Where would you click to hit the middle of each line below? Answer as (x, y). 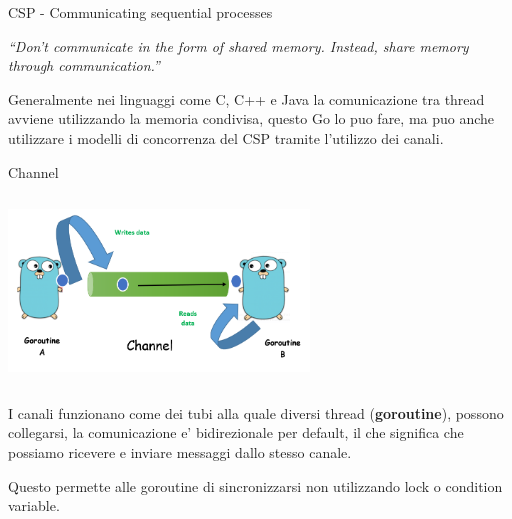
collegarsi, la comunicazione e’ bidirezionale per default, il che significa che (236, 432)
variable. (34, 505)
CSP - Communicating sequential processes (140, 12)
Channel (33, 171)
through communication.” (84, 65)
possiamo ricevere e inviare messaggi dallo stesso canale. (180, 451)
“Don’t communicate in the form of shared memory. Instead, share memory (238, 45)
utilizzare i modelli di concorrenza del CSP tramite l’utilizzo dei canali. (226, 137)
